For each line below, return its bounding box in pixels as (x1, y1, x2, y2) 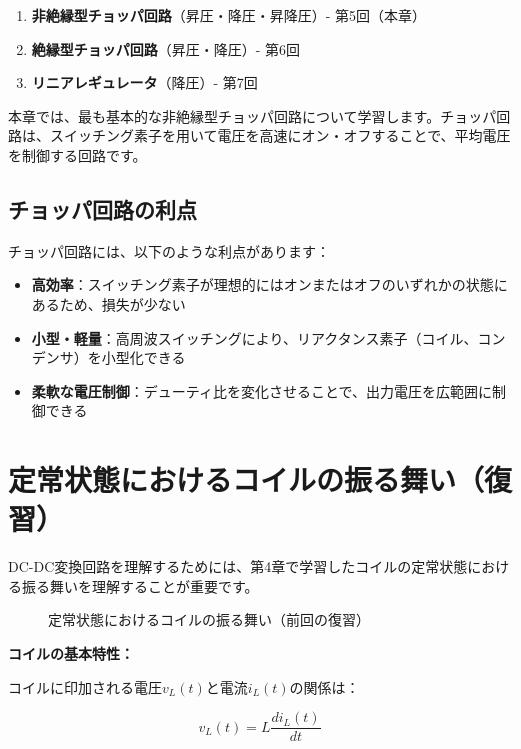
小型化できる (101, 347, 186, 368)
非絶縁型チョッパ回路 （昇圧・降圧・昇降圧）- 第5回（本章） (31, 5, 427, 25)
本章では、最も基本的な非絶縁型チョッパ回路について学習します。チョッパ (8, 105, 497, 126)
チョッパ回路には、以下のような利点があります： (8, 240, 330, 261)
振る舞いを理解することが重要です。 (21, 575, 259, 596)
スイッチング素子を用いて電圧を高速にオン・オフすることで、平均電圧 (49, 125, 511, 146)
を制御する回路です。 (8, 144, 147, 165)
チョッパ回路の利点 (8, 193, 197, 224)
